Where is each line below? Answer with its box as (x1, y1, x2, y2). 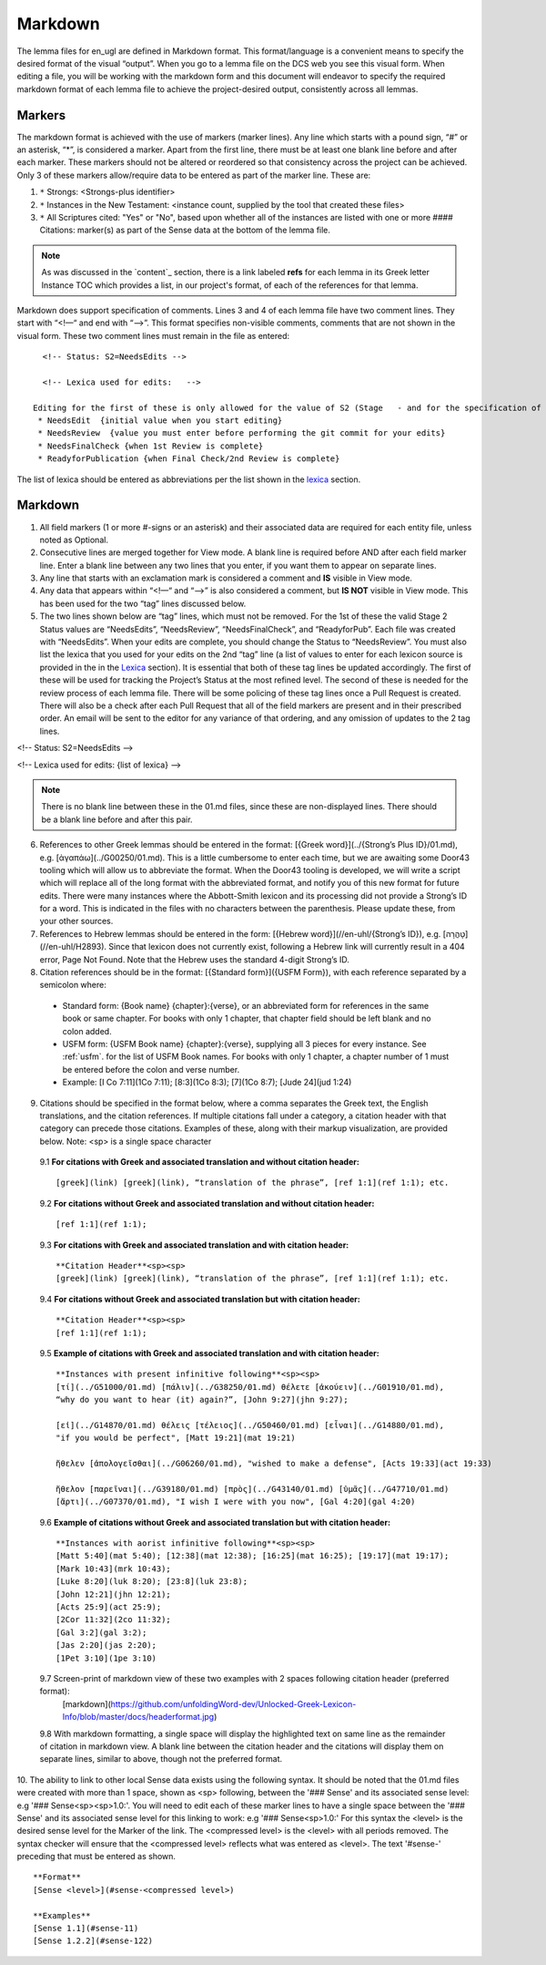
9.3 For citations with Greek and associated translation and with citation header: (39, 1240, 349, 1250)
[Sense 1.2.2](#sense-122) (33, 1936, 154, 1946)
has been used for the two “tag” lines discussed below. (39, 598, 247, 609)
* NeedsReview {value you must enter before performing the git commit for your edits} (37, 428, 446, 438)
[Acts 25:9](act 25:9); (56, 1602, 162, 1612)
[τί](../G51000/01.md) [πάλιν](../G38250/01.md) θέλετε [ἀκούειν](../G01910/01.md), (56, 1382, 445, 1392)
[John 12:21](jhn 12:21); (56, 1589, 172, 1600)
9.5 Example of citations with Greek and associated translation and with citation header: (39, 1348, 379, 1358)
